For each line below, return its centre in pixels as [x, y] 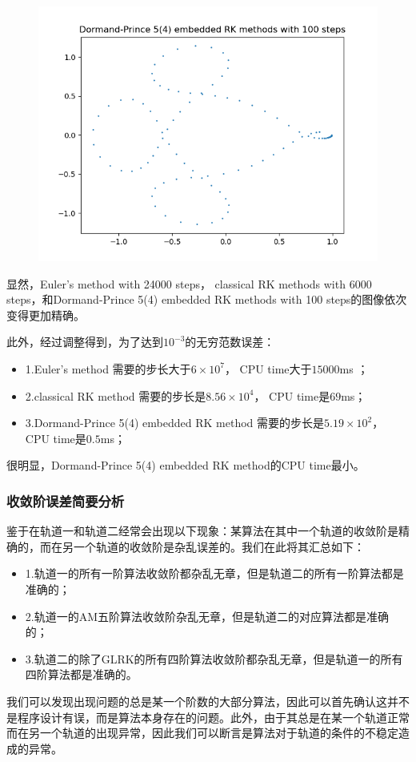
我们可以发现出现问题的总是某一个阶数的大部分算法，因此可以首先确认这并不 [208, 701]
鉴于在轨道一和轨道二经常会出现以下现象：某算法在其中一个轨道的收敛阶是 [202, 531]
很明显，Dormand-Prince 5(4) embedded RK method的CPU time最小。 [186, 465]
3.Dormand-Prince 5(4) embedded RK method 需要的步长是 [175, 423]
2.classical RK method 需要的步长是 [116, 395]
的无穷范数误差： [230, 342]
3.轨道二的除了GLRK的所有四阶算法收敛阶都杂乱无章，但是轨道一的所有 [214, 658]
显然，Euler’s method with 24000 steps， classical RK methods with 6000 [189, 283]
